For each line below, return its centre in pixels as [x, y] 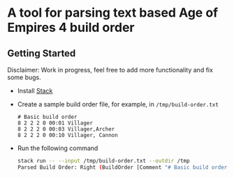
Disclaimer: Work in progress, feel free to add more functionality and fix [110, 70]
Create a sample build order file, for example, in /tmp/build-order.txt [118, 104]
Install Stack [35, 91]
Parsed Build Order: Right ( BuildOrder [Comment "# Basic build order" [124, 167]
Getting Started [42, 53]
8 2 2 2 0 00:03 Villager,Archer [66, 129]
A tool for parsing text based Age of [113, 13]
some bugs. [24, 77]
